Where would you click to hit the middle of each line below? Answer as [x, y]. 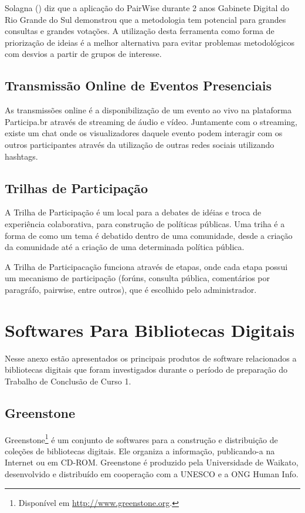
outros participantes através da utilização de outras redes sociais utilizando [140, 144]
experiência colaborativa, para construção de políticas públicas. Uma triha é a [145, 223]
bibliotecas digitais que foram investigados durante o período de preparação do [146, 369]
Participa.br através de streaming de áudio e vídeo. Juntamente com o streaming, [151, 121]
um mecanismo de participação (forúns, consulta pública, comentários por [137, 278]
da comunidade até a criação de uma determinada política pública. [125, 247]
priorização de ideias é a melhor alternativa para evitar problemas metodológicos [150, 42]
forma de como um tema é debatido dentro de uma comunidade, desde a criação [149, 235]
